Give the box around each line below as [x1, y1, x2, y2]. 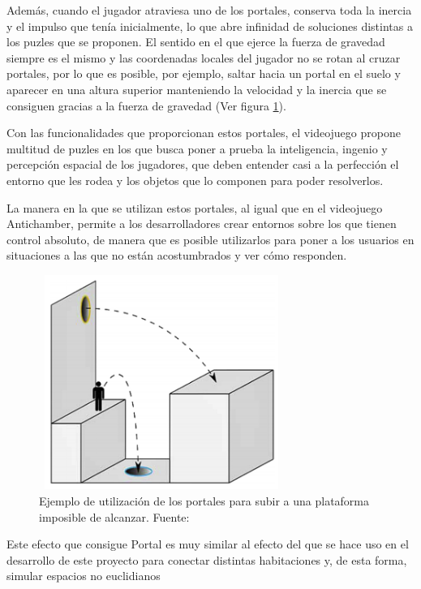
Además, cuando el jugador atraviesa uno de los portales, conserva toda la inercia [6, 2, 412, 18]
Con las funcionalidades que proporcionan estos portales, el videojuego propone [6, 124, 401, 141]
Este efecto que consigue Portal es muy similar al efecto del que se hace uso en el [6, 535, 409, 552]
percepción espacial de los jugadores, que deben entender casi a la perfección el [6, 156, 399, 173]
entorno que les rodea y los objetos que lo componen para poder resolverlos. [6, 171, 384, 188]
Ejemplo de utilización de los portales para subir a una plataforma [39, 492, 370, 509]
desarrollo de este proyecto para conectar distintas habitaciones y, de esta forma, [6, 551, 407, 568]
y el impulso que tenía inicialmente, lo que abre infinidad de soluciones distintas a [6, 17, 413, 34]
